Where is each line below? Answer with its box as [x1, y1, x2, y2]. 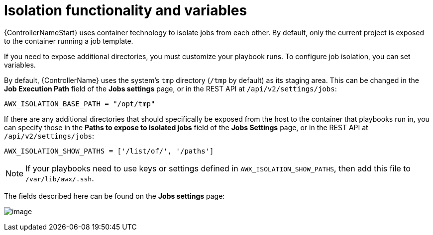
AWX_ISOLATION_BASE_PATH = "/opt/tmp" [4, 99, 155, 108]
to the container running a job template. [4, 36, 133, 45]
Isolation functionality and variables [4, 2, 247, 19]
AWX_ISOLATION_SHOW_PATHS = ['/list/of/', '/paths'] [4, 147, 214, 155]
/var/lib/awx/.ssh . [25, 173, 94, 183]
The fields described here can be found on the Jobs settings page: [4, 191, 225, 200]
